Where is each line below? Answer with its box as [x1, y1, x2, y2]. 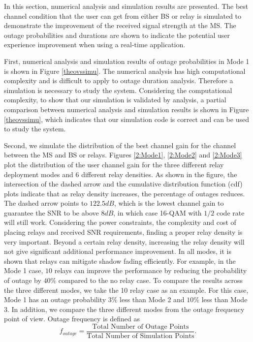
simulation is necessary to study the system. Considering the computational [4, 85, 232, 95]
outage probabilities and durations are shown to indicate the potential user [4, 30, 230, 40]
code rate [216, 207, 245, 218]
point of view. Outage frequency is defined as [4, 313, 140, 324]
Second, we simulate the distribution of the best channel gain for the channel [4, 140, 236, 150]
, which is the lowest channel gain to [114, 198, 224, 208]
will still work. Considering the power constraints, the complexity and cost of [4, 217, 236, 227]
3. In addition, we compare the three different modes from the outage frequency [4, 304, 245, 314]
